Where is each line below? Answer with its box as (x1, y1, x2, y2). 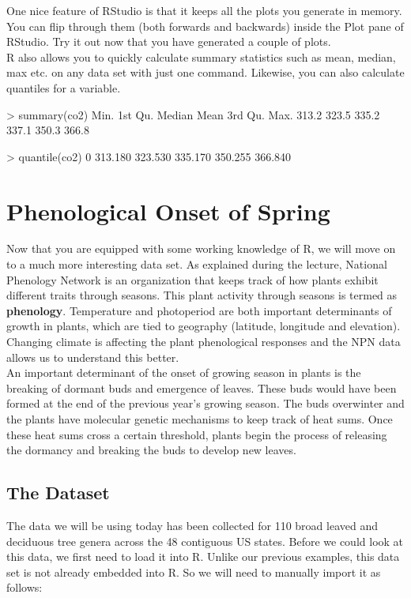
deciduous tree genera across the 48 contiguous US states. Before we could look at (6, 532, 404, 549)
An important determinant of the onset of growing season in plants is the (6, 364, 361, 381)
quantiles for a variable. (6, 79, 121, 96)
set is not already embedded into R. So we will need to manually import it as (6, 563, 381, 580)
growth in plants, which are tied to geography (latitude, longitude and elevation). (6, 318, 401, 334)
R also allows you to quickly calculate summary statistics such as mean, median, (6, 48, 396, 65)
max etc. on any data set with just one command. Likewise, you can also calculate (6, 64, 405, 81)
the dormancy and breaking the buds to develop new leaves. (6, 442, 296, 458)
